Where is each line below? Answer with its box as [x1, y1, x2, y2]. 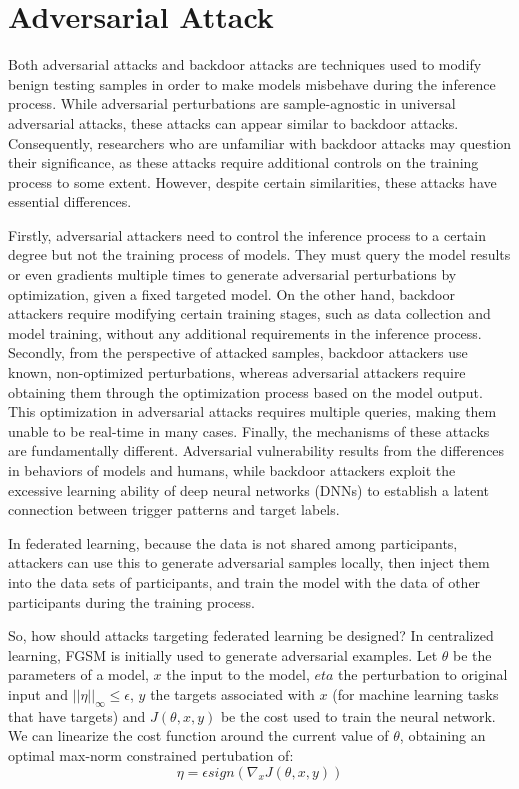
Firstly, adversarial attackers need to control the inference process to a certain [8, 224, 487, 245]
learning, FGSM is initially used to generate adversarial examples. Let [8, 644, 438, 665]
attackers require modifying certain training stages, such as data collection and [8, 303, 491, 324]
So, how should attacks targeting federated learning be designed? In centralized [8, 625, 494, 646]
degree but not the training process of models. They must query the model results [8, 244, 511, 265]
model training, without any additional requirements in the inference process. [8, 322, 482, 343]
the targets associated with [150, 683, 315, 704]
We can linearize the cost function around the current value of [8, 725, 389, 746]
